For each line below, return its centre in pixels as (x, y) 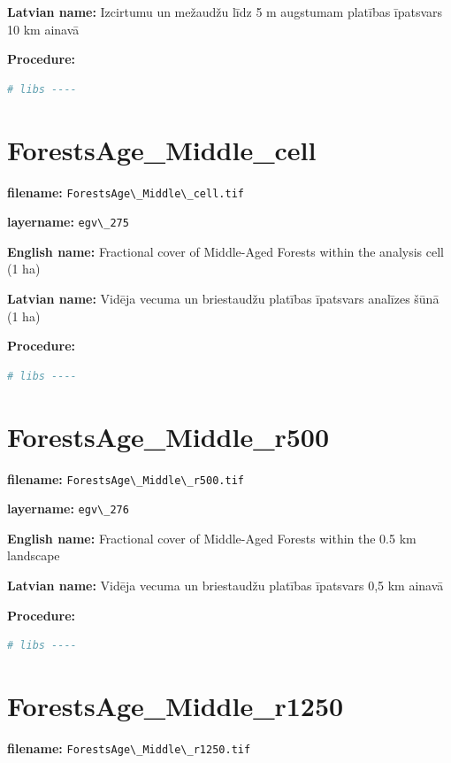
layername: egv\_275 (68, 222)
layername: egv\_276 (68, 509)
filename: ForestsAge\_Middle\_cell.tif (126, 192)
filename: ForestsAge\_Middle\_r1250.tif (129, 748)
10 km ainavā (43, 29)
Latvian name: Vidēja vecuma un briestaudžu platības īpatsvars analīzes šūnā (223, 298)
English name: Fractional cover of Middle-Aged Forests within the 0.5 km (212, 538)
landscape (34, 555)
